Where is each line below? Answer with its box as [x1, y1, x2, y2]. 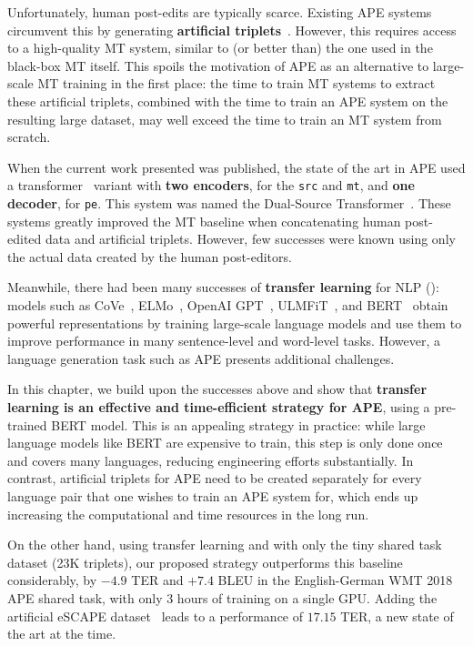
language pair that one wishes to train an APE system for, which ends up [7, 486, 418, 505]
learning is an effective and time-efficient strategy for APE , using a [7, 398, 430, 416]
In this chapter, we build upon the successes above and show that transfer [7, 379, 428, 399]
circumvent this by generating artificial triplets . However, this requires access [7, 20, 457, 39]
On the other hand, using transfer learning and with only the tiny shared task [7, 535, 442, 554]
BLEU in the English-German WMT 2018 [217, 570, 453, 590]
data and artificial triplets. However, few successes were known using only [45, 229, 456, 248]
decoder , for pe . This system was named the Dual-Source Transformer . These [7, 194, 451, 212]
